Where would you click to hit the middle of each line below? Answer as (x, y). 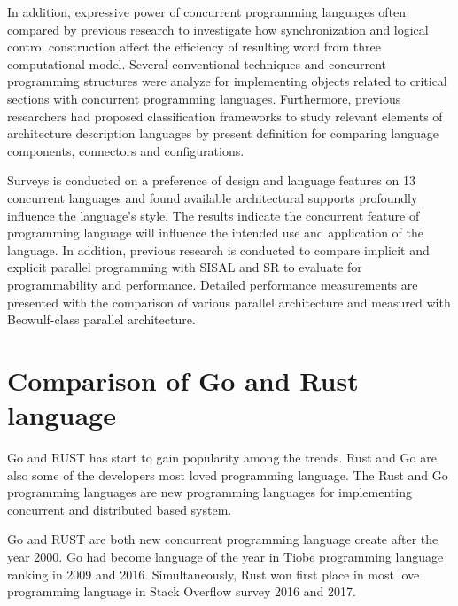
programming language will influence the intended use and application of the (215, 233)
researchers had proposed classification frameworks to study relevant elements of (225, 116)
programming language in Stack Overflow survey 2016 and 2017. (182, 591)
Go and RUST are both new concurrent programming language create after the (223, 539)
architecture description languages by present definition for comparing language (223, 133)
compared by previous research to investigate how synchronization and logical (218, 29)
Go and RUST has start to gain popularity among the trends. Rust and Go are (222, 457)
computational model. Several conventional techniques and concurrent (197, 63)
